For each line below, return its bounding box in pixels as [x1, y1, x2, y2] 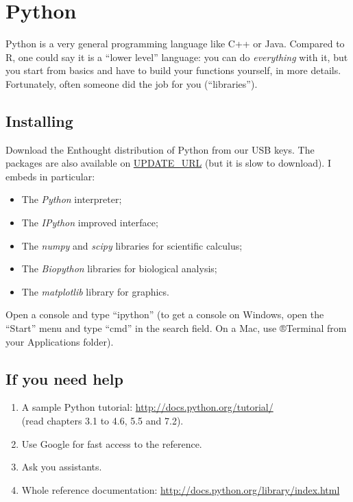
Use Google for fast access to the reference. [21, 436, 202, 451]
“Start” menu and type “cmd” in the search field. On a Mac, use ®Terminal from [5, 321, 347, 335]
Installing [5, 110, 73, 131]
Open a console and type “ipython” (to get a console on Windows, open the [5, 307, 324, 322]
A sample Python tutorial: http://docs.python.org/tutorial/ [21, 400, 273, 414]
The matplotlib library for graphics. [21, 284, 169, 298]
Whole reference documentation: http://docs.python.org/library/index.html [21, 482, 340, 497]
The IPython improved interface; [21, 215, 158, 230]
